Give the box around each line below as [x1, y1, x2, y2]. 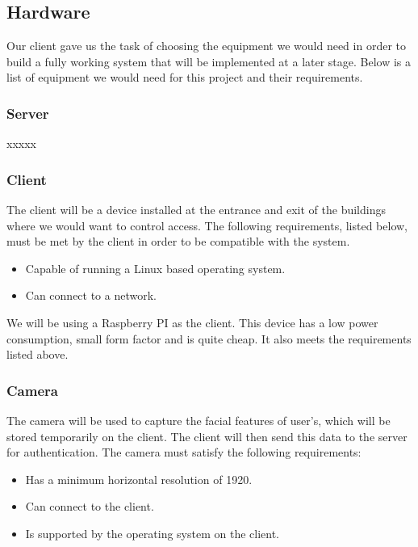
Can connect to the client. [25, 498, 154, 515]
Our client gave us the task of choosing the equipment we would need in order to [6, 37, 406, 54]
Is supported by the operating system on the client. [25, 524, 280, 541]
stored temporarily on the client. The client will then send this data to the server [6, 427, 408, 444]
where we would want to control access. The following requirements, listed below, [6, 217, 408, 234]
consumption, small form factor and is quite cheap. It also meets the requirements [6, 330, 412, 347]
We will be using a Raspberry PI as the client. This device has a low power [6, 313, 378, 330]
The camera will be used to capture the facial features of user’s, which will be [6, 411, 391, 428]
